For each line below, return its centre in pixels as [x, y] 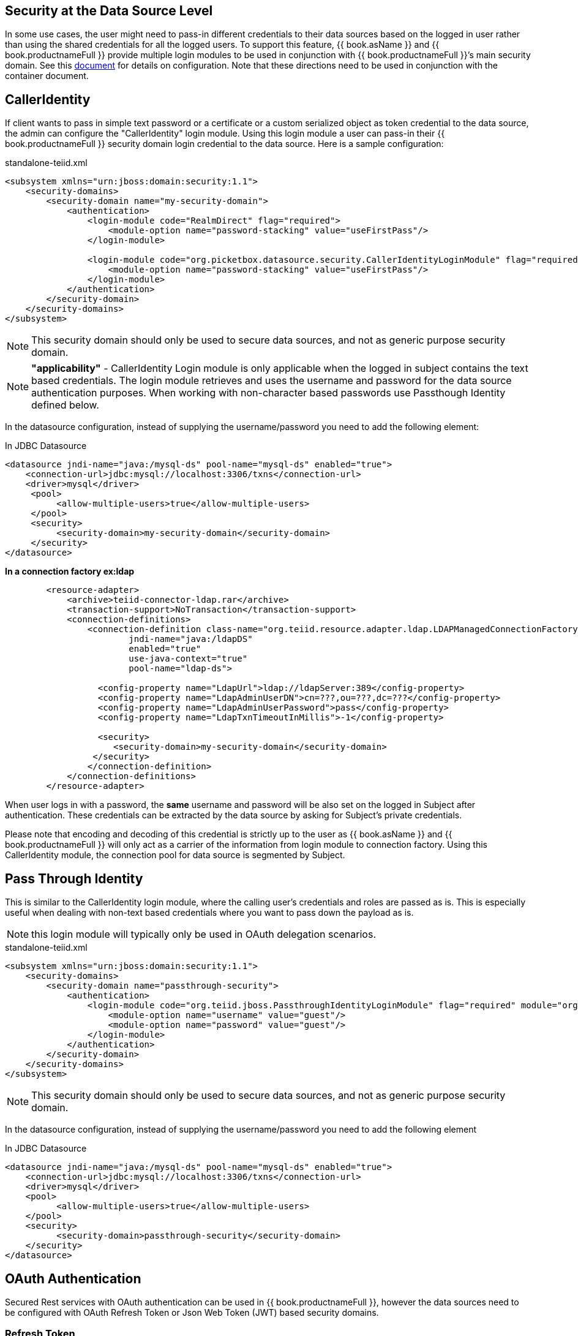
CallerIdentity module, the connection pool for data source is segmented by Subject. [175, 855]
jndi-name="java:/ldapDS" [191, 639]
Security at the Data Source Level [109, 11]
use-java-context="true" [188, 659]
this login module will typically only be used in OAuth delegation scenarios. [204, 934]
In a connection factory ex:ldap [70, 572]
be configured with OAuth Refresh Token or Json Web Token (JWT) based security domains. [192, 1312]
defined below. [65, 405]
